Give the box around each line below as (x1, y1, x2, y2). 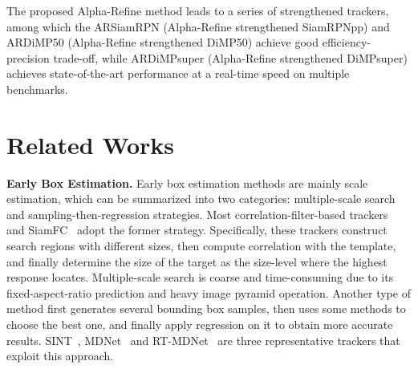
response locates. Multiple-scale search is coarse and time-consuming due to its (6, 269, 394, 286)
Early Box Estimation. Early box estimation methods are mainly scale (6, 174, 368, 191)
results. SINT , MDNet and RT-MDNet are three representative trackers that (6, 331, 400, 348)
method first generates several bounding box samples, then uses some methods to (6, 300, 406, 317)
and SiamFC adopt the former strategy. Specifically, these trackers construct (6, 221, 388, 238)
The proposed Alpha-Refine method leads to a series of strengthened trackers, (6, 2, 389, 18)
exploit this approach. (6, 347, 114, 364)
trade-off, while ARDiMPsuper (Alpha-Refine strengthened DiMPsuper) (53, 49, 408, 66)
